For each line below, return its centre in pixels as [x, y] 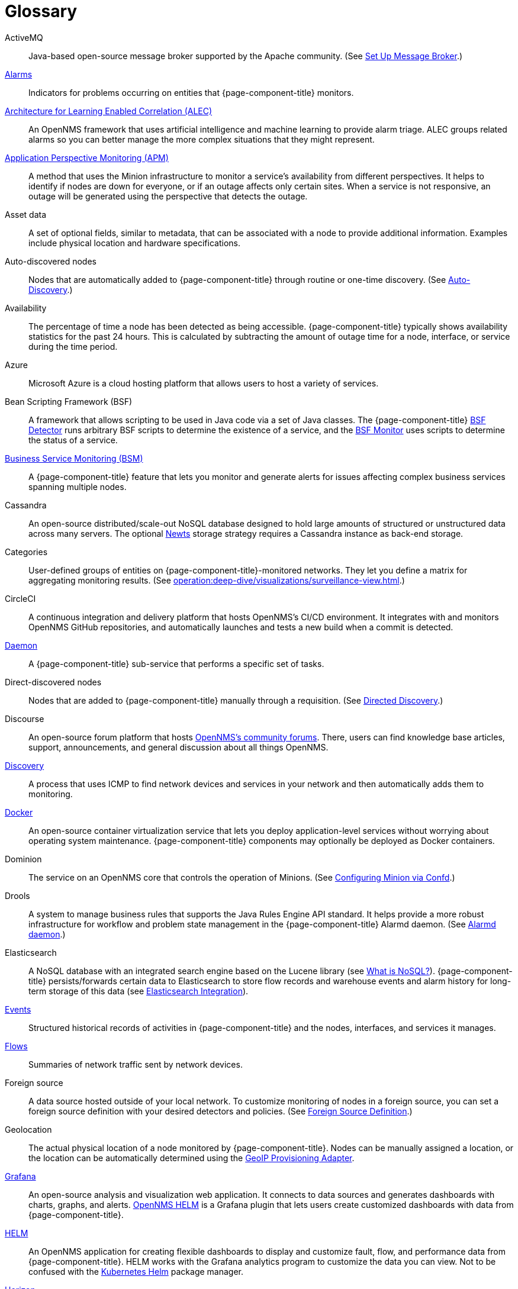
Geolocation [28, 1129]
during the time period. [73, 346]
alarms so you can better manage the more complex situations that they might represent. [202, 139]
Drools [17, 895]
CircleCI [20, 598]
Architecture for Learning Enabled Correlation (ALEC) [109, 111]
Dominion [23, 859]
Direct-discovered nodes [53, 682]
